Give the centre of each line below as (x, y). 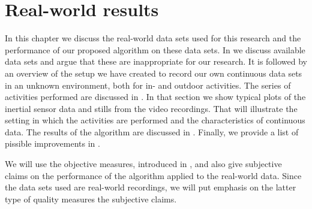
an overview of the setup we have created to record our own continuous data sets (154, 73)
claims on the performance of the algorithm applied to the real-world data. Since (153, 175)
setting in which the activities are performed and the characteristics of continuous (155, 120)
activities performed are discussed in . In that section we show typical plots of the (155, 97)
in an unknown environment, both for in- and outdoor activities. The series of (148, 85)
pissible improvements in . (52, 143)
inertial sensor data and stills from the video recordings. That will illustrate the (151, 108)
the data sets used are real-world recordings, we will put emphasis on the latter (151, 187)
